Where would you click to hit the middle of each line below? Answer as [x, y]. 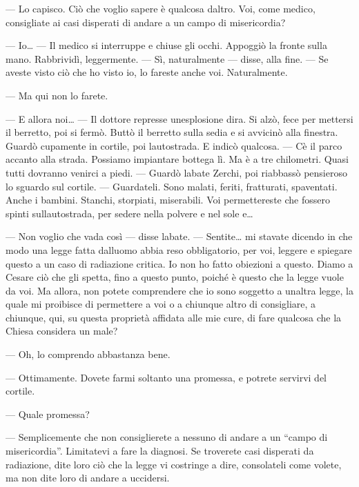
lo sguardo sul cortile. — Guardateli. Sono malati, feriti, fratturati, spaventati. [172, 186]
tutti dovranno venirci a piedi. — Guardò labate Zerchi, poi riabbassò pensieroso [176, 172]
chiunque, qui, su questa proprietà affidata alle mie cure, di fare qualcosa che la [174, 317]
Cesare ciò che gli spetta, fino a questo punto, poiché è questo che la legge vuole [175, 277]
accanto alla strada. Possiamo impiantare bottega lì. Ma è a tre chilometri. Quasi [177, 159]
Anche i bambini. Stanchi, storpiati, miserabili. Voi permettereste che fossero [168, 200]
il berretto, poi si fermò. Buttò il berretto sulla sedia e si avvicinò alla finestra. [172, 132]
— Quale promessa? [48, 414]
